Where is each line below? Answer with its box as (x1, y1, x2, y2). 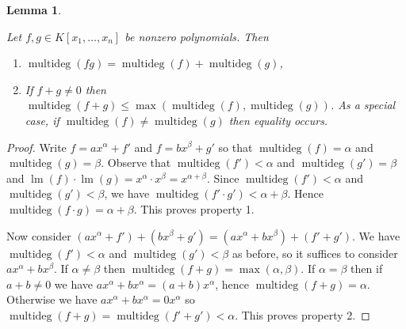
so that (218, 138, 253, 155)
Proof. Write (6, 138, 67, 155)
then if (350, 260, 383, 277)
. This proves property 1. (133, 200, 255, 217)
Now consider (6, 227, 71, 244)
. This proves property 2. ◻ (235, 306, 370, 323)
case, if (25, 112, 59, 128)
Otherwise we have (6, 291, 98, 308)
